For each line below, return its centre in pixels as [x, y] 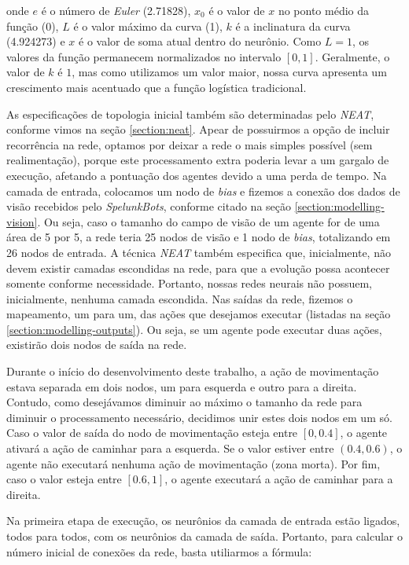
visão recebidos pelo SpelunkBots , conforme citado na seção [149, 206]
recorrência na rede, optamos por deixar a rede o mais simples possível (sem [190, 144]
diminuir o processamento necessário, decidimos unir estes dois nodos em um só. [199, 417]
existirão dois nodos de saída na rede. [97, 345]
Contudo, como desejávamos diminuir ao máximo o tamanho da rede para [184, 402]
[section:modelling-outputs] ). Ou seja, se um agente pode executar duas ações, [194, 329]
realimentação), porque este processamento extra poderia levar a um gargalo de [198, 160]
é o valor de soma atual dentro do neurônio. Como [200, 41]
